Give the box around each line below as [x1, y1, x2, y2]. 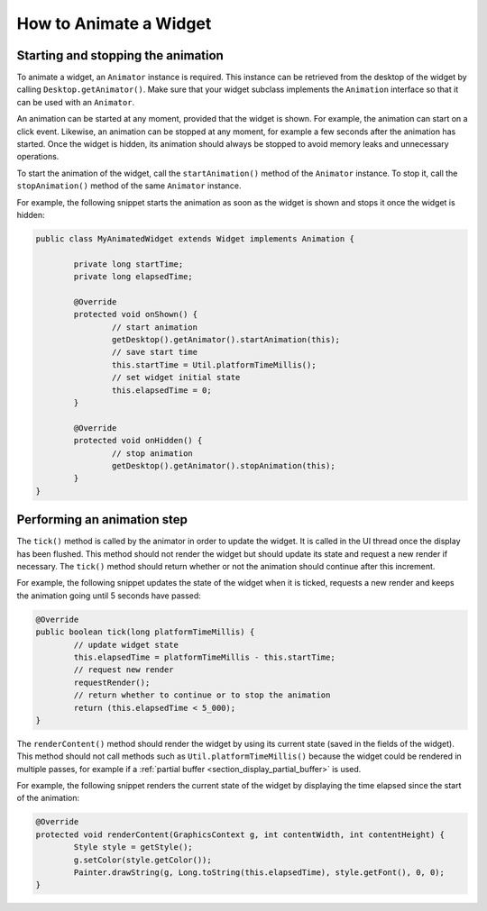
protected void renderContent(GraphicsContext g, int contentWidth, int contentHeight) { [35, 829, 446, 840]
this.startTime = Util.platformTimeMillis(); [111, 360, 317, 369]
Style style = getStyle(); [73, 843, 193, 852]
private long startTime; [73, 259, 184, 269]
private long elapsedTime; [73, 271, 193, 282]
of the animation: [16, 793, 80, 804]
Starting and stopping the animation [16, 48, 225, 63]
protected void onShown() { [73, 309, 198, 320]
